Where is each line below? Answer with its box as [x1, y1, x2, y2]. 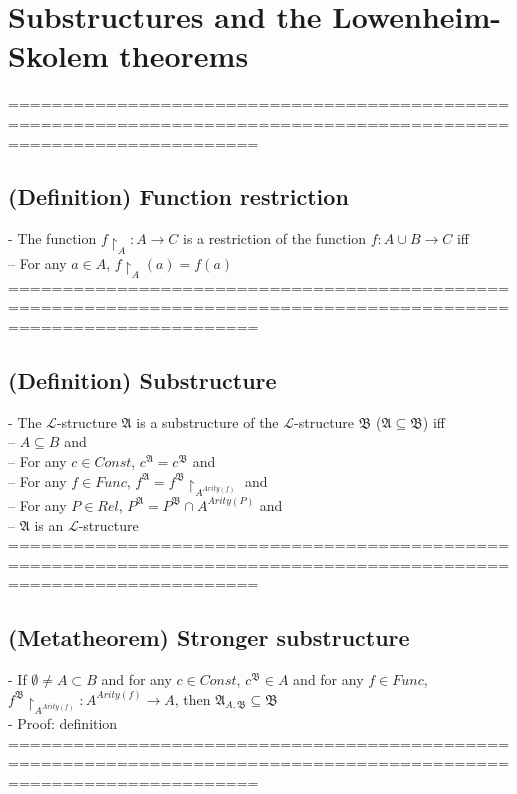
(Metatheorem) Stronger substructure [8, 622, 410, 653]
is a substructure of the [136, 411, 279, 432]
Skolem [8, 35, 109, 76]
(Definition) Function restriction [8, 181, 349, 212]
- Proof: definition [8, 713, 118, 734]
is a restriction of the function [183, 228, 367, 249]
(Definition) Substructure [8, 365, 277, 396]
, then [174, 688, 211, 709]
